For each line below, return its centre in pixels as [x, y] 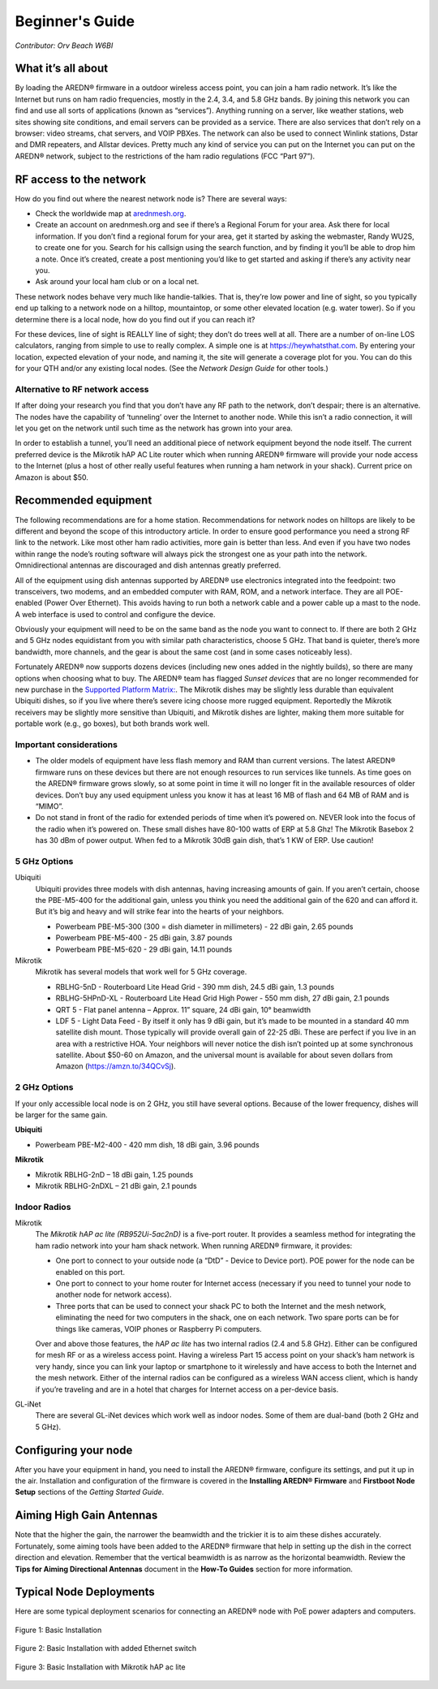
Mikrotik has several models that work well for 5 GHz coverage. [141, 972]
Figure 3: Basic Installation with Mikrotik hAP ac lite [100, 1667]
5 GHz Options [44, 861]
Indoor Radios [43, 1207]
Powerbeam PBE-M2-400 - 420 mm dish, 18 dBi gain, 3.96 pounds [147, 1144]
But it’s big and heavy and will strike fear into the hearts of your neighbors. [159, 911]
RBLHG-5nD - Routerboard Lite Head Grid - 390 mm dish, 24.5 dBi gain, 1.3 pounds [195, 987]
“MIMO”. [49, 806]
